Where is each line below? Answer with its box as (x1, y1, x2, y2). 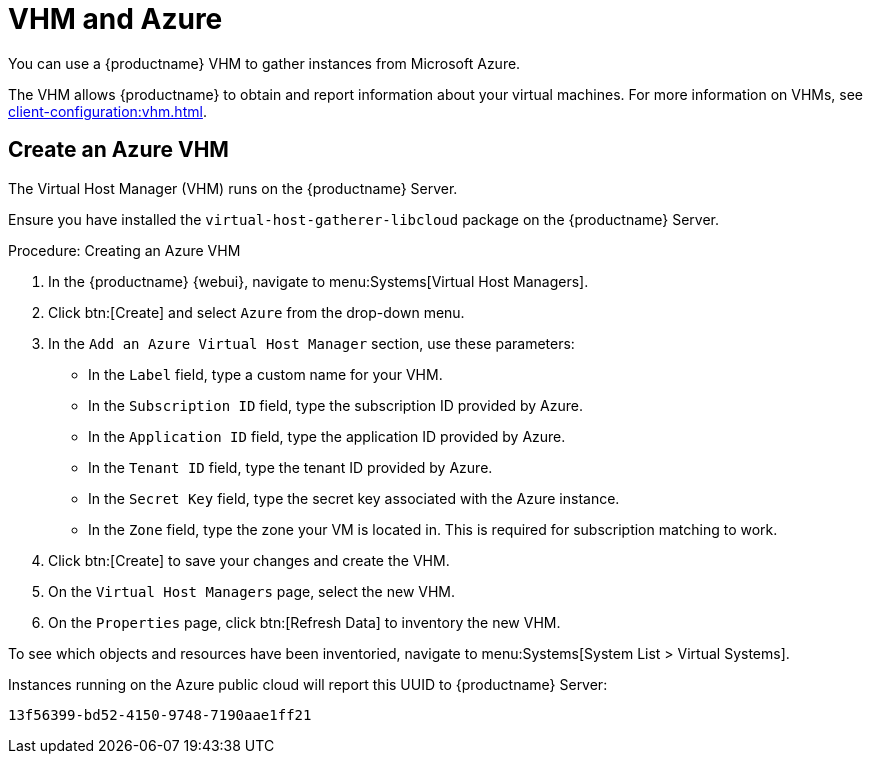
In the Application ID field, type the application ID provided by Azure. (88, 427, 566, 445)
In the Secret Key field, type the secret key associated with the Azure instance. (88, 489, 620, 507)
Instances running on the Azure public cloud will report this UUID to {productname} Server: (8, 675, 608, 693)
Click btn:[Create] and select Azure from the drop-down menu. (48, 303, 465, 321)
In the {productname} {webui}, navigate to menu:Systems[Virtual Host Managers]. (48, 272, 589, 290)
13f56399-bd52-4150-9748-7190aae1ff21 (8, 706, 312, 723)
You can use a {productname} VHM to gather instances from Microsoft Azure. (8, 54, 521, 72)
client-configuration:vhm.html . (8, 102, 207, 120)
